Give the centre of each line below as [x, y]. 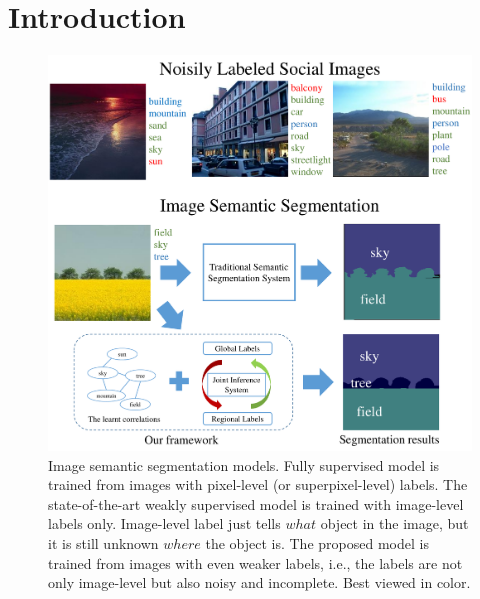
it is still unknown [103, 542]
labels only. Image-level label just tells [164, 523]
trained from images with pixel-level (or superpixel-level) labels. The [258, 484]
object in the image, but [394, 523]
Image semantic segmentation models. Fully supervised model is [244, 464]
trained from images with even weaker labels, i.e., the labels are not [255, 562]
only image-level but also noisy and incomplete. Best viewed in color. [259, 582]
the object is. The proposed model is [317, 542]
